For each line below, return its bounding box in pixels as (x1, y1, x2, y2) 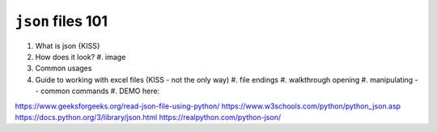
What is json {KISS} (35, 40, 100, 50)
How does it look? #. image (35, 52, 126, 62)
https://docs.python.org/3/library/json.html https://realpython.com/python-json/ (15, 112, 282, 121)
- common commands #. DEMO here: (35, 86, 160, 96)
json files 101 (15, 12, 108, 30)
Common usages (35, 63, 92, 73)
